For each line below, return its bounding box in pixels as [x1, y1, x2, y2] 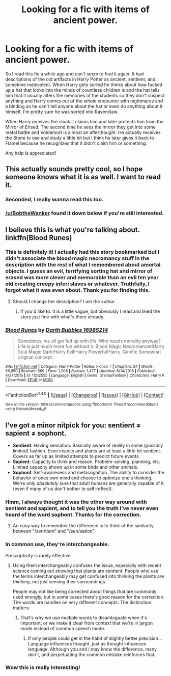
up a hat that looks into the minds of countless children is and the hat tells [5, 87, 160, 93]
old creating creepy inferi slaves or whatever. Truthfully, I [5, 280, 150, 287]
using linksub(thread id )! [5, 406, 46, 412]
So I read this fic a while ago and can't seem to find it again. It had [5, 70, 144, 77]
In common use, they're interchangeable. [5, 541, 109, 548]
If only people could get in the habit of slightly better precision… [27, 635, 162, 641]
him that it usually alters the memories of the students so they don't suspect [5, 92, 165, 98]
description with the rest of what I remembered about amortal [5, 261, 161, 268]
